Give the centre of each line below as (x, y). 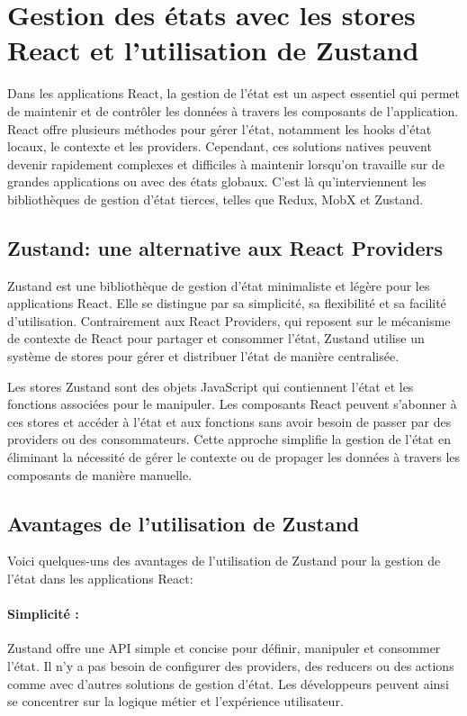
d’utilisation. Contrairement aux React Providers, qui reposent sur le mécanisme (229, 320)
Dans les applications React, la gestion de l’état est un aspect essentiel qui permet (234, 93)
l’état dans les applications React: (100, 578)
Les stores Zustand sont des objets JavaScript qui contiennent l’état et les (211, 386)
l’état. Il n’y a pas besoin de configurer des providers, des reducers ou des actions (231, 665)
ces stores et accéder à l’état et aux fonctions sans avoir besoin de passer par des (229, 421)
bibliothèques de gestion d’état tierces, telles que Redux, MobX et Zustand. (216, 199)
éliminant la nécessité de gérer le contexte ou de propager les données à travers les (234, 457)
